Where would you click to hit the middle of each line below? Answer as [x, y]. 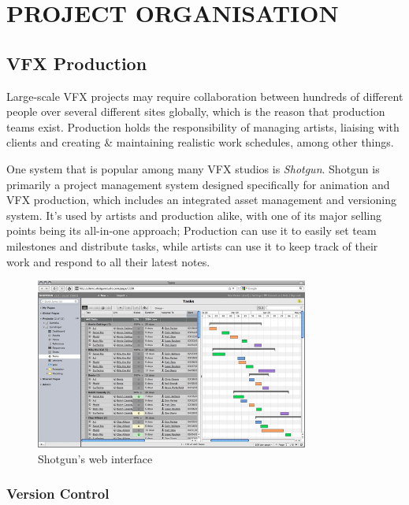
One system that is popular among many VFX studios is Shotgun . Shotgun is [193, 168]
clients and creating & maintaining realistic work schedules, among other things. [200, 142]
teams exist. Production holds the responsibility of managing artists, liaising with [203, 126]
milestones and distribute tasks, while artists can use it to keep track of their [192, 245]
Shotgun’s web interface [95, 458]
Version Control [58, 494]
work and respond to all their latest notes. [108, 261]
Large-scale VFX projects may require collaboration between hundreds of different [205, 96]
